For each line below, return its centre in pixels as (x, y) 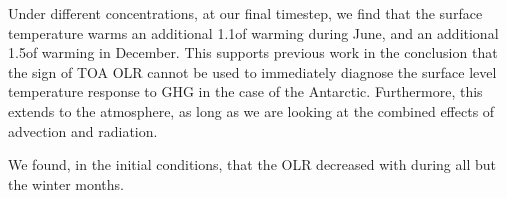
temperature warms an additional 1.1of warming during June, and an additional (253, 32)
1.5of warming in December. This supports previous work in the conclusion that (253, 52)
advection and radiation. (83, 130)
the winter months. (66, 183)
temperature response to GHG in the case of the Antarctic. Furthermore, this (245, 91)
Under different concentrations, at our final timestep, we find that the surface (245, 13)
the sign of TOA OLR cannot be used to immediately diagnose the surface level (252, 71)
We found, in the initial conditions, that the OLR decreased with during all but (252, 164)
